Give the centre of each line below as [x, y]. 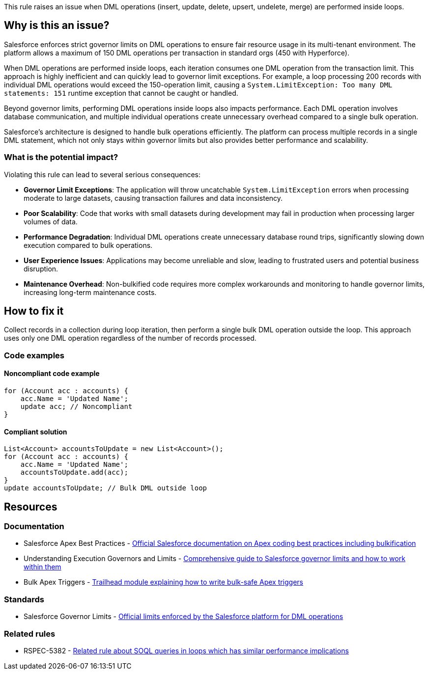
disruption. [41, 269]
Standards [24, 599]
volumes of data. [51, 221]
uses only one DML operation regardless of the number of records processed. [130, 338]
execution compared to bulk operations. [88, 245]
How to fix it [34, 311]
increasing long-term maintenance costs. [90, 292]
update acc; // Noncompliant [76, 407]
